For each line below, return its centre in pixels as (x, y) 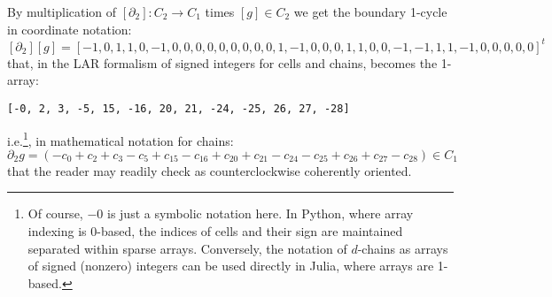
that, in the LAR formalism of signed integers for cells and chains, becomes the (222, 62)
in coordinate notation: (70, 29)
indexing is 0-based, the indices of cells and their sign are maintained (215, 230)
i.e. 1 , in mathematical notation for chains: (121, 139)
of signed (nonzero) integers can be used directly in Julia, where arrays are (231, 266)
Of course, (55, 213)
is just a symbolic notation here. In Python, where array (260, 213)
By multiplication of (62, 11)
